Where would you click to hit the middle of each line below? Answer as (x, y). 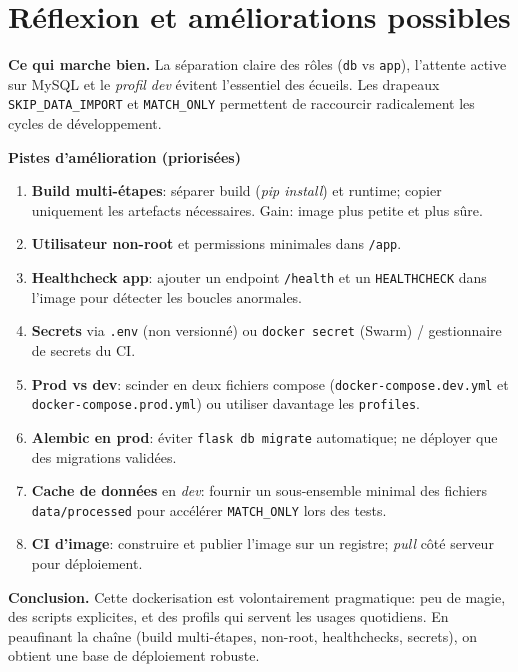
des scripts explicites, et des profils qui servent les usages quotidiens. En (228, 616)
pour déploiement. (87, 562)
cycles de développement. (85, 123)
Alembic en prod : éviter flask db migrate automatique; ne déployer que (264, 436)
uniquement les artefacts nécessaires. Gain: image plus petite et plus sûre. (257, 209)
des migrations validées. (104, 456)
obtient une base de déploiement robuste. (134, 655)
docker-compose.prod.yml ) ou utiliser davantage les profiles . (225, 403)
